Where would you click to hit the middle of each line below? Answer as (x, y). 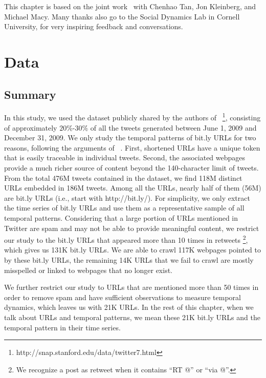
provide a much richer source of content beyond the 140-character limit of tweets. (131, 167)
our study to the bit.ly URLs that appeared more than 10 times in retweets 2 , (126, 239)
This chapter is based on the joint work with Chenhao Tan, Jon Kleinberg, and (130, 6)
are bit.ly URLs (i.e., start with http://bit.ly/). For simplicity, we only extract (127, 197)
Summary (30, 94)
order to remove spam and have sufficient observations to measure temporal (123, 297)
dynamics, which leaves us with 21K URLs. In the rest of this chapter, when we (129, 307)
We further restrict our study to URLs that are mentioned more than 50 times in (131, 287)
